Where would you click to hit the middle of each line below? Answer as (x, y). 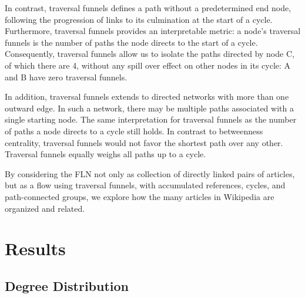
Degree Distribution (67, 285)
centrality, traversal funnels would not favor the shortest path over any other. (144, 142)
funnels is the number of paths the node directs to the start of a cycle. (131, 42)
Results (35, 248)
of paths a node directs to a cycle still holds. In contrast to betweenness (134, 131)
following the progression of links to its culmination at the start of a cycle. (139, 19)
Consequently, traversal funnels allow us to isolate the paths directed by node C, (150, 54)
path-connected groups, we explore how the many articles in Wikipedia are (140, 196)
